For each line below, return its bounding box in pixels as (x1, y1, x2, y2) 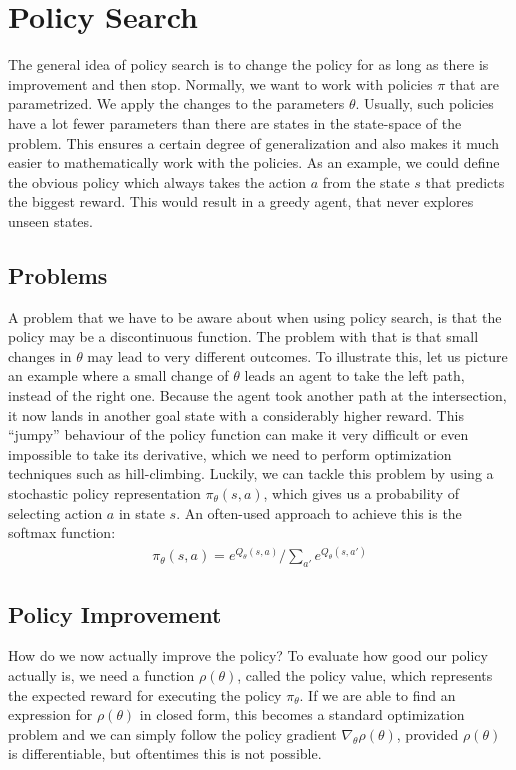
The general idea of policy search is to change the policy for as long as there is (8, 54, 489, 75)
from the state (322, 171, 410, 192)
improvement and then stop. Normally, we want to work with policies (8, 73, 433, 94)
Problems (8, 259, 108, 290)
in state (118, 502, 165, 523)
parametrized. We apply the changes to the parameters (8, 93, 345, 114)
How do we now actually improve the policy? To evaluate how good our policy (8, 645, 488, 666)
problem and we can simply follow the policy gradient (8, 723, 337, 744)
